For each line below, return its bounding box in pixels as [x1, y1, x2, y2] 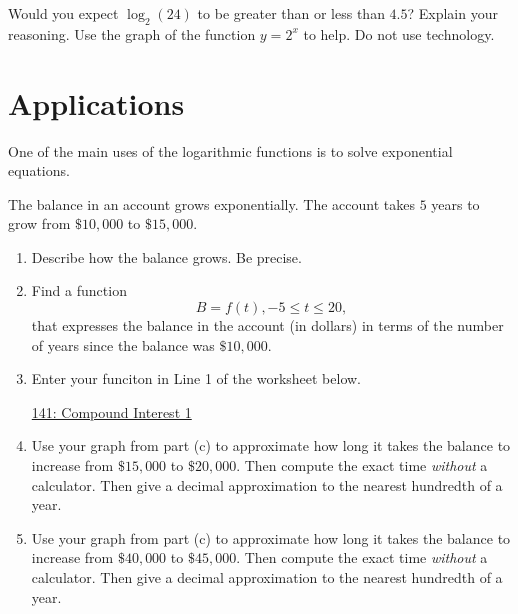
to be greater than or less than [197, 3, 385, 23]
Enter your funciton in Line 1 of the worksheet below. [31, 368, 362, 389]
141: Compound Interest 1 [31, 401, 192, 422]
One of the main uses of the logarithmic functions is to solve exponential [8, 140, 453, 161]
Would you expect [8, 3, 119, 23]
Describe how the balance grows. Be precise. [31, 246, 302, 267]
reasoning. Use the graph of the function [8, 23, 256, 44]
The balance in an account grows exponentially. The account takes [8, 193, 415, 214]
